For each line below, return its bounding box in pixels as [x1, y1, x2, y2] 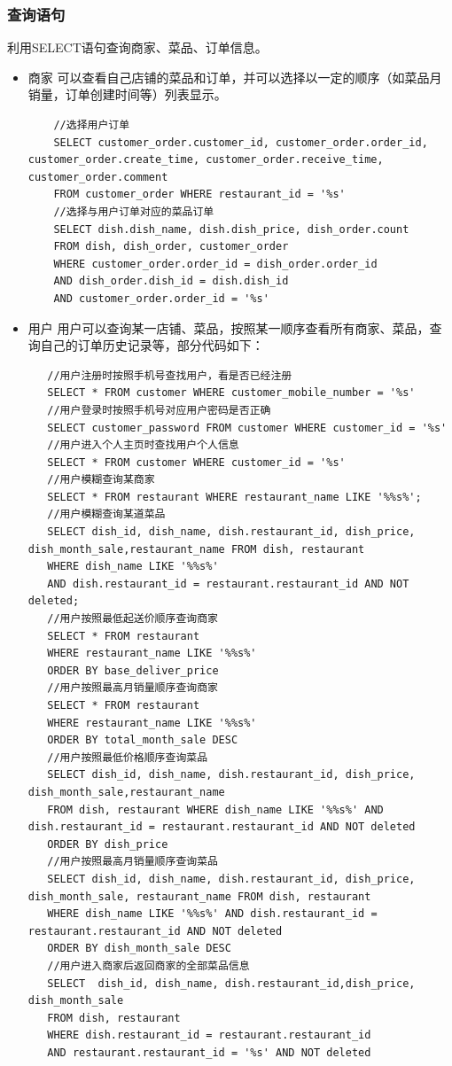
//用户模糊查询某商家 [47, 473, 155, 486]
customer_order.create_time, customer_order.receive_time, [27, 153, 384, 167]
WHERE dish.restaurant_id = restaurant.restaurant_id [47, 1029, 371, 1042]
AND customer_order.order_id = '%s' [53, 292, 269, 305]
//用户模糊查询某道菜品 [47, 508, 166, 521]
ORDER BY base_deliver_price [47, 664, 219, 677]
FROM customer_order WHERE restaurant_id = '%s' [53, 188, 346, 201]
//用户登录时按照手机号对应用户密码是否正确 [47, 403, 271, 416]
